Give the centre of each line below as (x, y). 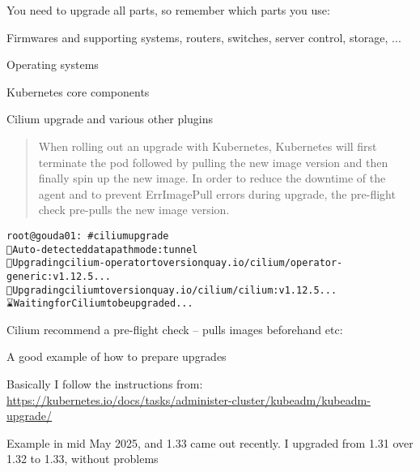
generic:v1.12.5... (59, 276)
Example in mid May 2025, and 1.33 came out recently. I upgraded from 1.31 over (210, 442)
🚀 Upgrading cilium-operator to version (105, 263)
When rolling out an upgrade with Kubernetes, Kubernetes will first (208, 146)
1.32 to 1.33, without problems (83, 459)
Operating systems (53, 64)
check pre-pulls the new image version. (134, 210)
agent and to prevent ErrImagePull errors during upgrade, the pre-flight (217, 193)
